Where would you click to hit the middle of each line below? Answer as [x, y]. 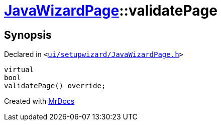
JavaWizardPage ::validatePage [111, 11]
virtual [19, 70]
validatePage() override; [55, 86]
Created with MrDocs [39, 101]
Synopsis [28, 35]
